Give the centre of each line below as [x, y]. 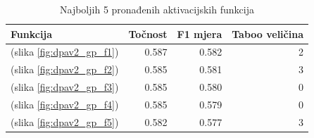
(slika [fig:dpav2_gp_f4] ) [65, 104]
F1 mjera [200, 33]
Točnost [148, 33]
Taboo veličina [268, 33]
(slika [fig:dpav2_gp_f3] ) [65, 87]
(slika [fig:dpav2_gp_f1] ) [65, 52]
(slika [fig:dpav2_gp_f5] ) [65, 121]
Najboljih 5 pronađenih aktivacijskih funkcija [157, 9]
